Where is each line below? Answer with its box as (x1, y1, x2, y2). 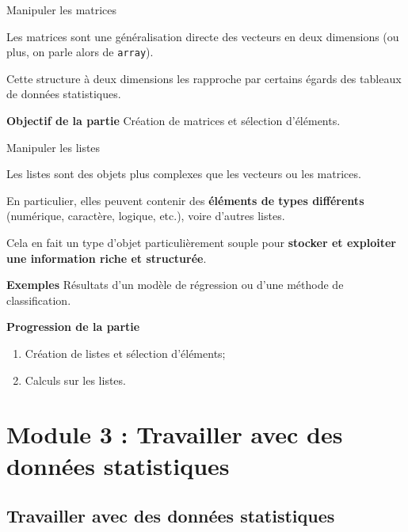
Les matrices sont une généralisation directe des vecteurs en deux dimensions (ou (6, 28, 399, 44)
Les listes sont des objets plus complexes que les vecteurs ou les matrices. (6, 165, 361, 182)
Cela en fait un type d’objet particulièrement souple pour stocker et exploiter (6, 234, 396, 250)
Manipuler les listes (6, 139, 101, 155)
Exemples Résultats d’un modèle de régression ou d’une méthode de (6, 276, 344, 293)
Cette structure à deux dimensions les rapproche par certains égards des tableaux (6, 70, 402, 86)
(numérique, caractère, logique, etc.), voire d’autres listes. (6, 207, 285, 224)
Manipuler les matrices (6, 2, 117, 17)
